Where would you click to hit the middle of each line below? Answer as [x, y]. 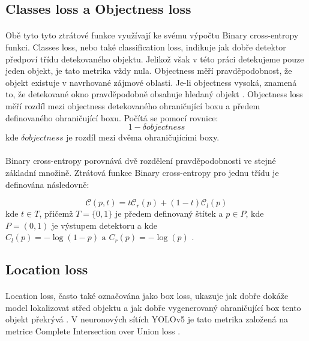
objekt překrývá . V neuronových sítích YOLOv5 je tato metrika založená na [147, 319]
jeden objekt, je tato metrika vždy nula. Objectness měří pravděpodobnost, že [149, 71]
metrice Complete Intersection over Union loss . [93, 331]
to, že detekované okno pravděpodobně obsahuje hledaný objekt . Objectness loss [154, 94]
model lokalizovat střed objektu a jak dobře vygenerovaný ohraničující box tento [153, 307]
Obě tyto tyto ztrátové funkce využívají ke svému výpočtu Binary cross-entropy [152, 35]
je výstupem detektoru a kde [104, 225]
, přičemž [56, 213]
